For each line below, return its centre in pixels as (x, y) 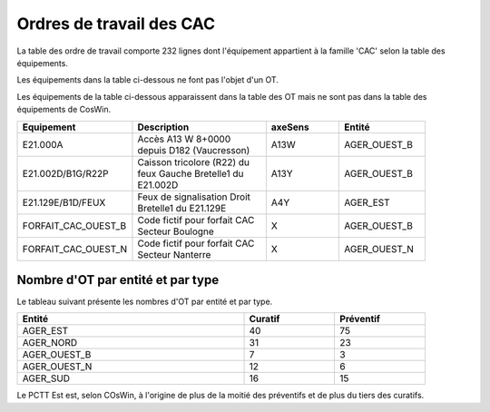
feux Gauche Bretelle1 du (191, 173)
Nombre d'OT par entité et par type (118, 280)
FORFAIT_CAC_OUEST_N (74, 249)
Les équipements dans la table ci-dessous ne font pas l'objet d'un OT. (147, 80)
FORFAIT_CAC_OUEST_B (74, 225)
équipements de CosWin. (64, 110)
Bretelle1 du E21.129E (182, 208)
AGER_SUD (46, 378)
